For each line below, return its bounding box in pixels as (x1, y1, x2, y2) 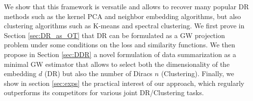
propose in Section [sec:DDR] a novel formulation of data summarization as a (4, 49, 236, 59)
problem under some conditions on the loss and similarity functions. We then (4, 40, 235, 50)
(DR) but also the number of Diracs (44, 68, 152, 79)
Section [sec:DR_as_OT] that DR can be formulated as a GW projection (4, 30, 225, 40)
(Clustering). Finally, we (161, 68, 234, 79)
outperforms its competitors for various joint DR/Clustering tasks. (4, 87, 204, 98)
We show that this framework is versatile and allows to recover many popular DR (4, 1, 249, 11)
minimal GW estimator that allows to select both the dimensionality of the (4, 59, 230, 69)
